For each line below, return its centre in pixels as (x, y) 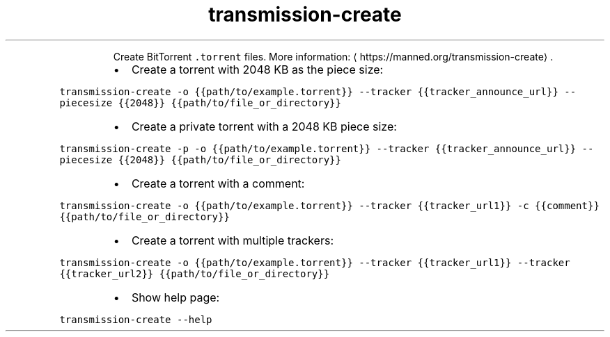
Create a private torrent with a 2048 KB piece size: (264, 126)
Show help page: (175, 297)
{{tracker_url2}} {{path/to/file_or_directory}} (195, 273)
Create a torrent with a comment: (218, 183)
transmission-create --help (136, 319)
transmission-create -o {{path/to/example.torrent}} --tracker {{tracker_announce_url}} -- (318, 91)
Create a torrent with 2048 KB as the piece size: (257, 69)
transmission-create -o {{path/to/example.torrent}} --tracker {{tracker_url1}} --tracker (315, 262)
